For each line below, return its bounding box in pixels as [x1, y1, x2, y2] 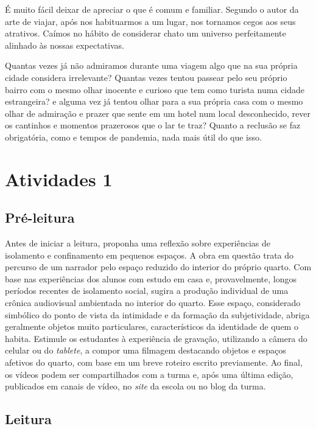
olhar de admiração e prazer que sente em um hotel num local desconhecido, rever [5, 106, 311, 119]
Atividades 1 [5, 166, 113, 191]
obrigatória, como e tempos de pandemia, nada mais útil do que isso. [5, 130, 262, 143]
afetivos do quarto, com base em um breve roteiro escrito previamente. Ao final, [5, 356, 303, 369]
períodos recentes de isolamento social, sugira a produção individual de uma [5, 284, 289, 297]
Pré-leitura [5, 208, 75, 227]
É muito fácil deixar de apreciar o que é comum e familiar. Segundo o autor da [5, 3, 299, 15]
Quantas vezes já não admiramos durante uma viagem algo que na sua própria [5, 59, 298, 72]
